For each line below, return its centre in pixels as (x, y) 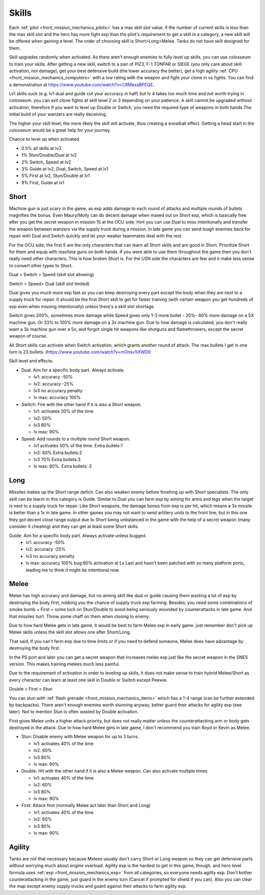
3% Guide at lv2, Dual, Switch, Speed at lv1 (65, 169)
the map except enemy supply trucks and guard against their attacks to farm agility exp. (98, 886)
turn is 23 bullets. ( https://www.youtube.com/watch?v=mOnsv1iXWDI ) (80, 352)
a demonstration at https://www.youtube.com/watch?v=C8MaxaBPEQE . (82, 85)
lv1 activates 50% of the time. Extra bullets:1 (78, 446)
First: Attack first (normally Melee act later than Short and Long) (86, 806)
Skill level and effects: (31, 361)
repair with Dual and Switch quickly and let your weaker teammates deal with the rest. (96, 236)
